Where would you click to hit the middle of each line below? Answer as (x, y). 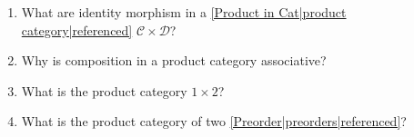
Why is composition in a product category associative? (174, 60)
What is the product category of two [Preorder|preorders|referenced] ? (214, 121)
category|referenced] (77, 29)
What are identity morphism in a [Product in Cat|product (184, 12)
